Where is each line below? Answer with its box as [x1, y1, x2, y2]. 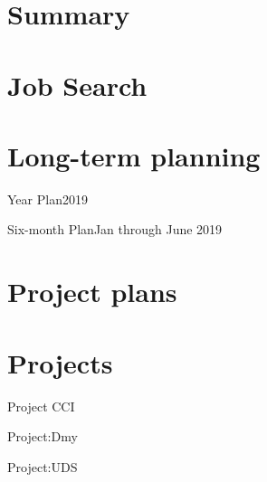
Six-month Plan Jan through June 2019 [7, 220, 223, 239]
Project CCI [7, 396, 75, 415]
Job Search [7, 66, 148, 103]
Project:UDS [7, 457, 78, 476]
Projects [7, 344, 113, 381]
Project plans [7, 273, 177, 310]
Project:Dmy [7, 427, 78, 446]
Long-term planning [7, 137, 261, 174]
